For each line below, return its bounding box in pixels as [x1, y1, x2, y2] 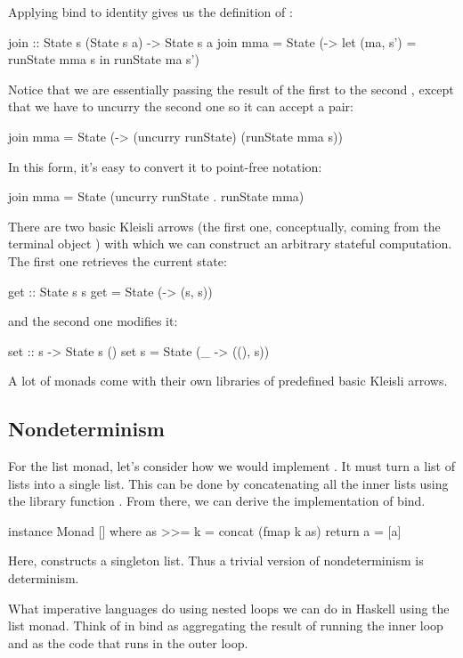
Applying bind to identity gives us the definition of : [8, 3, 293, 20]
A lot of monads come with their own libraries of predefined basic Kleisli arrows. [8, 371, 448, 390]
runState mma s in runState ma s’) [8, 50, 199, 69]
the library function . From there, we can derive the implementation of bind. [8, 491, 426, 510]
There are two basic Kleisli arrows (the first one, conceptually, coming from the [8, 216, 441, 235]
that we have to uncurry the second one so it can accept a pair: [8, 97, 353, 116]
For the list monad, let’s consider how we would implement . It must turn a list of [8, 457, 455, 475]
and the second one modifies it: [8, 312, 178, 330]
